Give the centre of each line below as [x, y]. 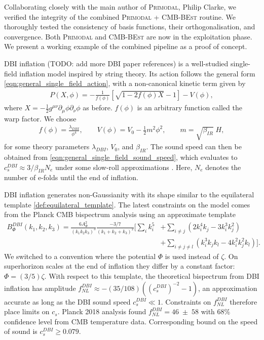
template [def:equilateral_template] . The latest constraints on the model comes [127, 204]
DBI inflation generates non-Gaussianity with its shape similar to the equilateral [129, 194]
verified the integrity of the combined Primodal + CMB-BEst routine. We [120, 16]
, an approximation [228, 288]
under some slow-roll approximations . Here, [124, 167]
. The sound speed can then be [194, 146]
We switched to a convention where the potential [80, 256]
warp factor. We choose [40, 118]
